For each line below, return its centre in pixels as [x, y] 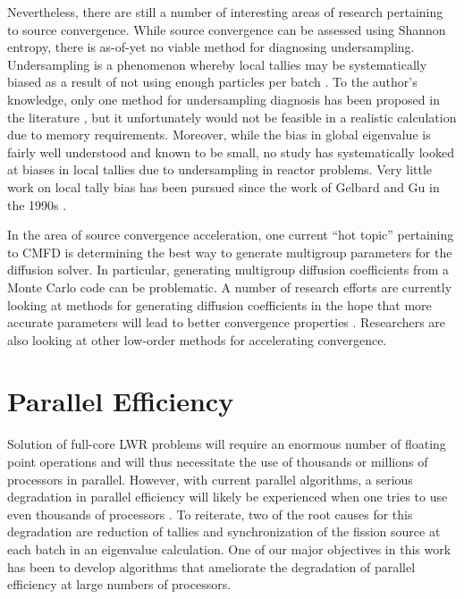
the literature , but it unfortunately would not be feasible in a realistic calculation [232, 117]
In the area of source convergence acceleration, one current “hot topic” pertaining [231, 235]
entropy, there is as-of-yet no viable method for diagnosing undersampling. [211, 47]
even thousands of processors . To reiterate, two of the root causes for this [210, 514]
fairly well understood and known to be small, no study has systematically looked [231, 152]
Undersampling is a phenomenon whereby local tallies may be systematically [217, 64]
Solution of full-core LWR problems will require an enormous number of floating [227, 444]
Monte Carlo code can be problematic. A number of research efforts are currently [230, 287]
